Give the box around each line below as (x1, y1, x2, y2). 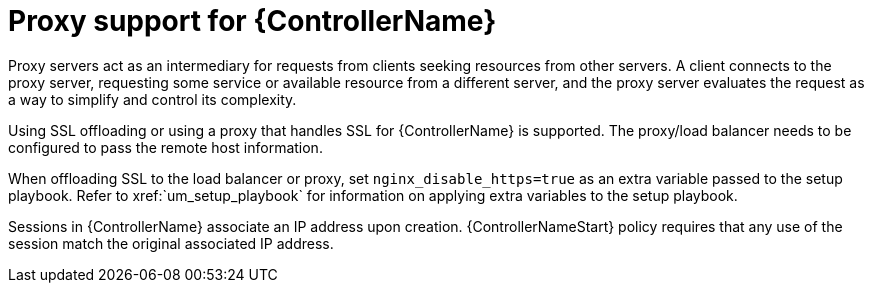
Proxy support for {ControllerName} (8, 4, 497, 38)
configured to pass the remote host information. (8, 138, 323, 156)
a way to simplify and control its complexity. (8, 90, 297, 108)
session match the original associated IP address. (8, 234, 334, 252)
